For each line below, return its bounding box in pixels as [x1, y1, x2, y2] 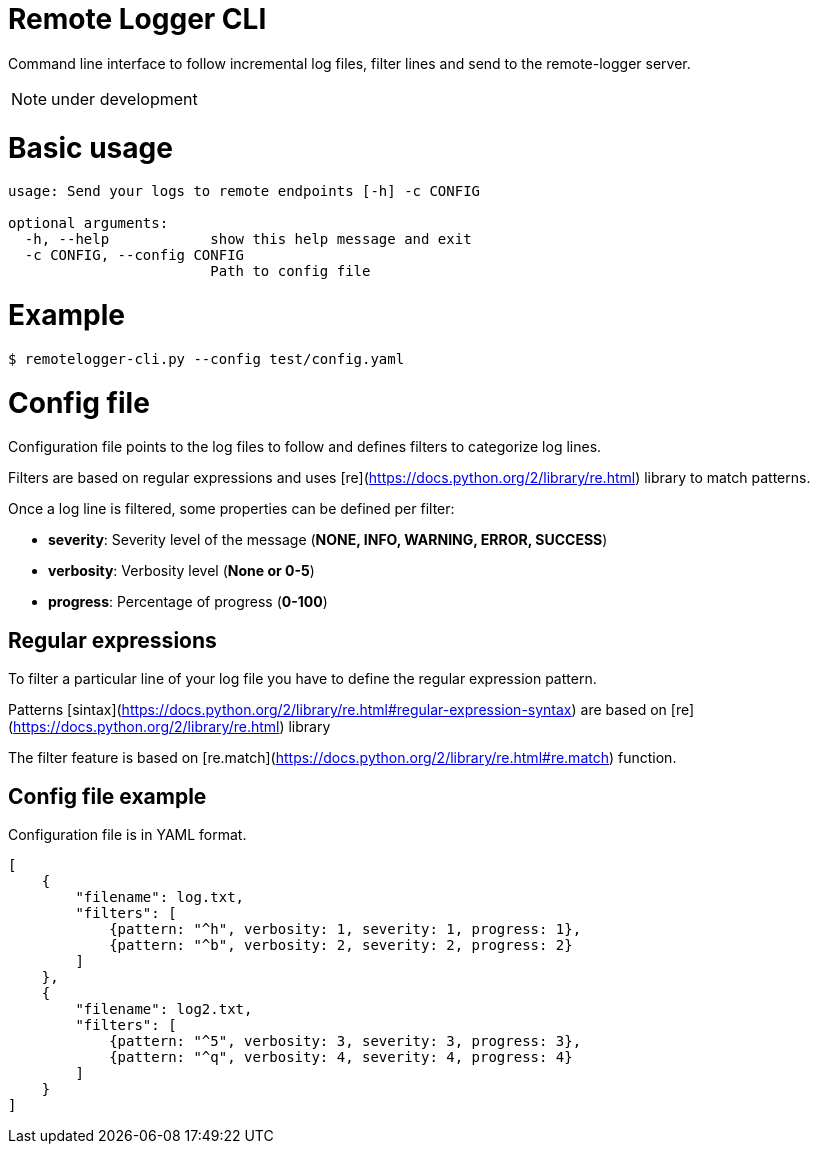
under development [51, 88, 198, 109]
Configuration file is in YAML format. [8, 825, 247, 843]
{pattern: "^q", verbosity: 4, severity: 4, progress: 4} [109, 1048, 573, 1065]
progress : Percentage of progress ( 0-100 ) [48, 593, 328, 611]
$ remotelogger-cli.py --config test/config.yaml [8, 350, 405, 367]
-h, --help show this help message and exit [24, 231, 472, 248]
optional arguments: [8, 215, 169, 232]
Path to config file [210, 263, 371, 280]
